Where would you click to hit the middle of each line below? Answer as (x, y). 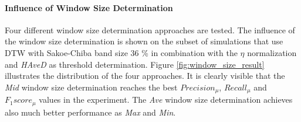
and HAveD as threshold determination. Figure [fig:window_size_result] (135, 64)
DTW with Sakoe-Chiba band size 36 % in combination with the (121, 52)
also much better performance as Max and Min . (90, 112)
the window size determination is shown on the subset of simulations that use (144, 41)
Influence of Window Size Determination (89, 7)
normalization (272, 52)
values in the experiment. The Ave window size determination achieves (166, 100)
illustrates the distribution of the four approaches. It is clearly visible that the (145, 76)
